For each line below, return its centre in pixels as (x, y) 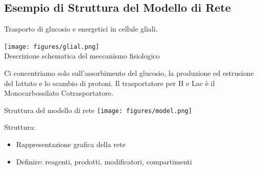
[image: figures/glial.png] (52, 47)
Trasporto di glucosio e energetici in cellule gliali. (81, 29)
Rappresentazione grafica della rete (71, 144)
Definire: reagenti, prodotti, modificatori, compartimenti (104, 161)
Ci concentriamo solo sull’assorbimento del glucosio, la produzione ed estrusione (129, 73)
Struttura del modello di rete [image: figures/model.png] (98, 110)
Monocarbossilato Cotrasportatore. (59, 93)
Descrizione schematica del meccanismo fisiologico (82, 56)
